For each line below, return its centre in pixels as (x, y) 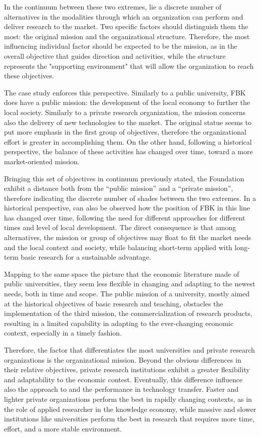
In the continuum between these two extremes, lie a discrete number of (113, 7)
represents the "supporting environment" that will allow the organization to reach (129, 66)
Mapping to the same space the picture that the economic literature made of (122, 274)
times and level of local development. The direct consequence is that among (120, 227)
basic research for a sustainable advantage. (86, 257)
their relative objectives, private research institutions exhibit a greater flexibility (127, 369)
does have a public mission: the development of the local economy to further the (127, 102)
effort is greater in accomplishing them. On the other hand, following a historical (128, 141)
